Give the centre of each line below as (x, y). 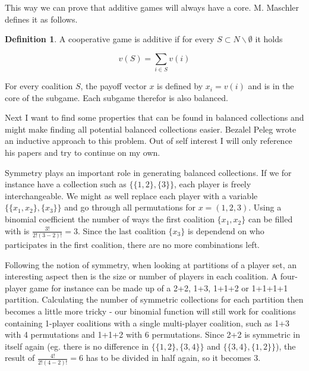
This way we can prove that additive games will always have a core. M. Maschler (152, 7)
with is (17, 230)
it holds (269, 39)
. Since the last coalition (122, 230)
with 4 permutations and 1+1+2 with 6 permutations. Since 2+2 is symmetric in (153, 334)
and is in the (271, 86)
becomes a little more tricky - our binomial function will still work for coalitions (150, 311)
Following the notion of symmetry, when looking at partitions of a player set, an (151, 264)
